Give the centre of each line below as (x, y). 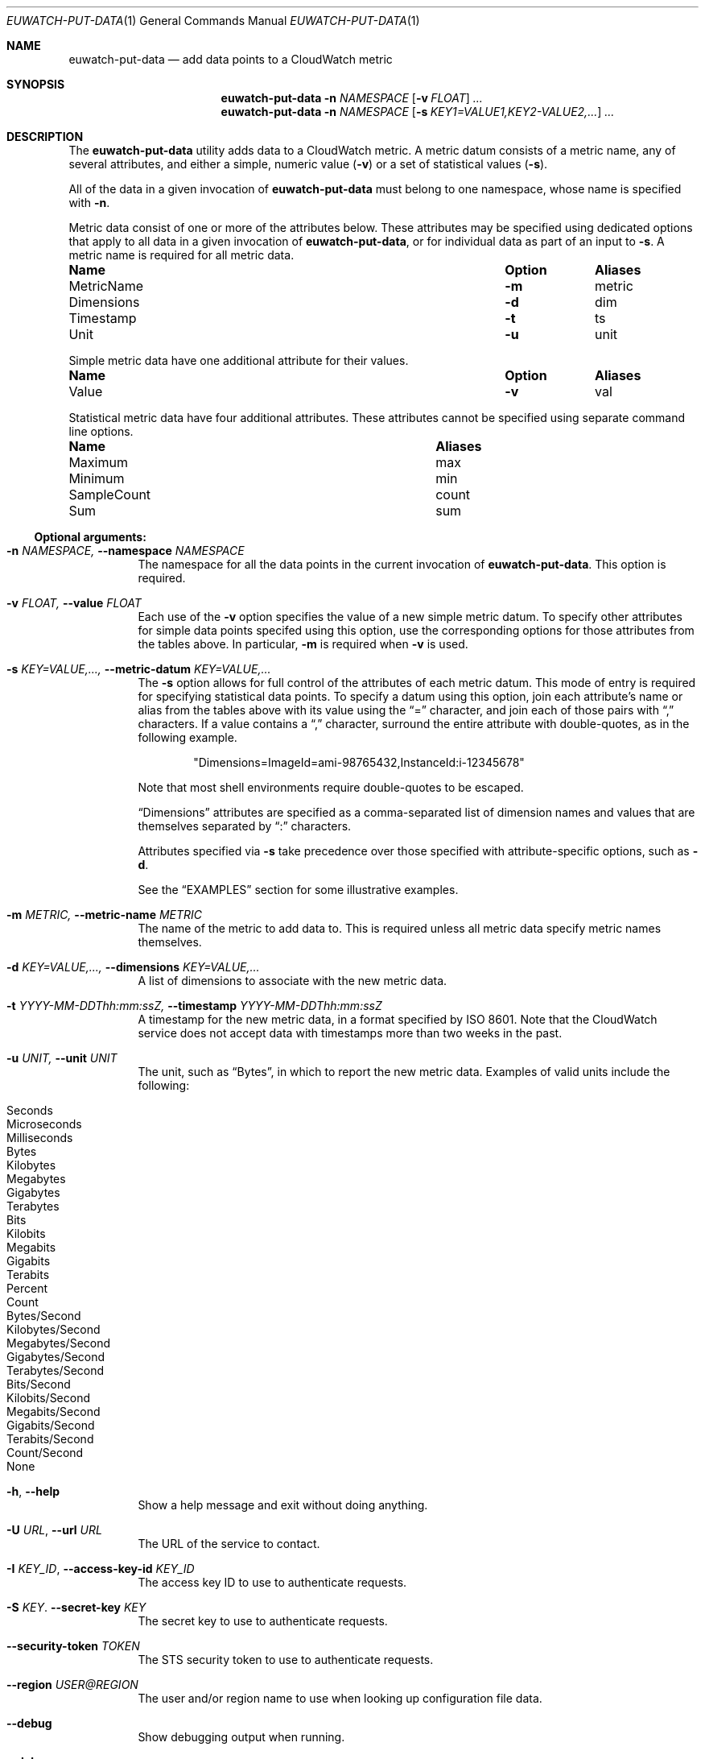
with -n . (89, 203)
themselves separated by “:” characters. (245, 826)
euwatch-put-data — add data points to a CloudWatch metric (231, 59)
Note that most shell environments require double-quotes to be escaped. (331, 787)
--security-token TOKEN (73, 1646)
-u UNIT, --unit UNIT (62, 1058)
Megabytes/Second (59, 1343)
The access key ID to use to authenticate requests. (272, 1582)
